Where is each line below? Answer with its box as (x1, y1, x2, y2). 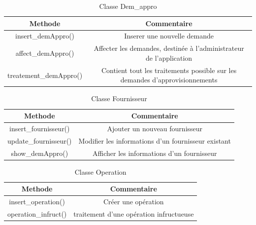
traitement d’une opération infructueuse (73, 208, 194, 219)
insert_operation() (9, 196, 65, 207)
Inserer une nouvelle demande (124, 31, 214, 41)
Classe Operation (74, 166, 127, 177)
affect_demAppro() (15, 48, 74, 58)
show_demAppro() (11, 148, 68, 158)
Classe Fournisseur (91, 93, 147, 104)
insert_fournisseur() (9, 123, 70, 133)
